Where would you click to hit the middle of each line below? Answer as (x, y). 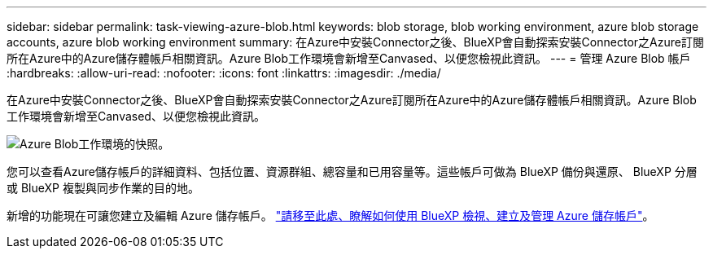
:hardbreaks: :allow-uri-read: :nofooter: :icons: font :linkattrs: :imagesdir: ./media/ (224, 73)
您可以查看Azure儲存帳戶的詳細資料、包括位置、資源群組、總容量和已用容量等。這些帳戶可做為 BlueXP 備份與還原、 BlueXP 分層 (352, 171)
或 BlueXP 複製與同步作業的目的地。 (103, 188)
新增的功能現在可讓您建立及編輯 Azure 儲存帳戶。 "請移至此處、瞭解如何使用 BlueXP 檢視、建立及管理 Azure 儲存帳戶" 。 (330, 215)
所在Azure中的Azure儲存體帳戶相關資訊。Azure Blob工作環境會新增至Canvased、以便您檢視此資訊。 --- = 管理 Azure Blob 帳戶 (349, 58)
